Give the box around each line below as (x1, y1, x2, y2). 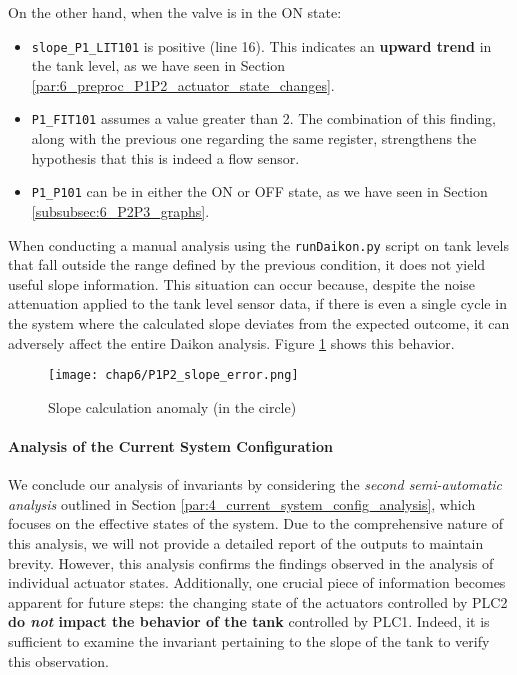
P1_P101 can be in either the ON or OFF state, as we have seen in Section (31, 181, 488, 202)
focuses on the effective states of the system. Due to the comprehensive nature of (8, 513, 503, 534)
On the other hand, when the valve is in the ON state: (8, 2, 342, 22)
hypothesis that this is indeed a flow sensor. (31, 147, 300, 168)
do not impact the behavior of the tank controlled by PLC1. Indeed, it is (8, 611, 490, 632)
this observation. (8, 650, 109, 671)
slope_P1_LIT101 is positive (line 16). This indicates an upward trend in (31, 35, 492, 56)
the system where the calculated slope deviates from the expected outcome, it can (8, 312, 510, 333)
